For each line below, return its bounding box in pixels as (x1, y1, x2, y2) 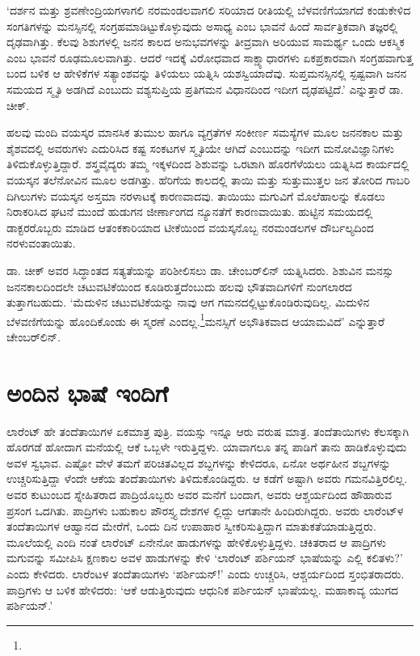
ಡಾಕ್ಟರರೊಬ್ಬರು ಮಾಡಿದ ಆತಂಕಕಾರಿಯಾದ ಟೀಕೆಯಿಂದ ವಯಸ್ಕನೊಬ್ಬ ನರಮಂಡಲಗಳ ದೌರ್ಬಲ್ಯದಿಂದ (6, 218, 374, 235)
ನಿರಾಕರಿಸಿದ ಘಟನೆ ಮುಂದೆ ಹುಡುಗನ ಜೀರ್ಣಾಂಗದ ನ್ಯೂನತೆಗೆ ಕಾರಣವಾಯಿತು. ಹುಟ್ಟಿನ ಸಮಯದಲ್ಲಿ (6, 203, 373, 220)
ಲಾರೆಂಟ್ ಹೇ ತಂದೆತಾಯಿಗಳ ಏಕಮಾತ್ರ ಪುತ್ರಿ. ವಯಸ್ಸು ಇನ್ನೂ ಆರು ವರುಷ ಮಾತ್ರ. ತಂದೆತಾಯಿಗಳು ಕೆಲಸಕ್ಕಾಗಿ (6, 422, 409, 439)
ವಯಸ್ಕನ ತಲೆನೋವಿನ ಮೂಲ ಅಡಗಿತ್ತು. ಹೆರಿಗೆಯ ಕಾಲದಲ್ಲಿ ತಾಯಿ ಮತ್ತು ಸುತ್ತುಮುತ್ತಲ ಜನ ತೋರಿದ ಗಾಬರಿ (6, 171, 410, 188)
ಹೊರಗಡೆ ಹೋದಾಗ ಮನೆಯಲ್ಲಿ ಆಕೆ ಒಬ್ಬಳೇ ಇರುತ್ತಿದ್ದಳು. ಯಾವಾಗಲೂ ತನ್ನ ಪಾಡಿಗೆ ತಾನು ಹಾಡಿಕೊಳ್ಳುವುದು (6, 438, 407, 455)
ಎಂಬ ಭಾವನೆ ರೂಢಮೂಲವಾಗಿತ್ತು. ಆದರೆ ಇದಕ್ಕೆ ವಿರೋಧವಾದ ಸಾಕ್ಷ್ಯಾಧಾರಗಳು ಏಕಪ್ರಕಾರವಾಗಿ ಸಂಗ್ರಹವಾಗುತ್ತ (6, 49, 414, 66)
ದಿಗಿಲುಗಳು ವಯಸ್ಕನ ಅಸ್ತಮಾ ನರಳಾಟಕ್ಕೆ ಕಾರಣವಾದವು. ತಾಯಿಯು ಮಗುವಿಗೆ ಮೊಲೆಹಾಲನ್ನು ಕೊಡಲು (6, 187, 385, 204)
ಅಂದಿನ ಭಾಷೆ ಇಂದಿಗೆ (6, 375, 169, 408)
